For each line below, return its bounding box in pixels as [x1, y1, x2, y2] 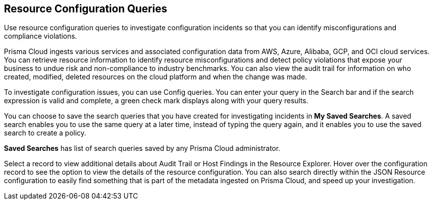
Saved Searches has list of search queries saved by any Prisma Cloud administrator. [4, 144, 280, 153]
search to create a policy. [4, 129, 86, 137]
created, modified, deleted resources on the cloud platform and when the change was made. [4, 72, 307, 81]
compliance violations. [4, 32, 77, 41]
